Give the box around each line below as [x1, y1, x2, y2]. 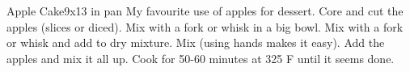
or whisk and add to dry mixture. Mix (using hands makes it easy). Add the [6, 34, 385, 51]
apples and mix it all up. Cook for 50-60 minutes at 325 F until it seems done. [6, 49, 395, 66]
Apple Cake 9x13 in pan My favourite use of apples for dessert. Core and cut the [6, 2, 404, 19]
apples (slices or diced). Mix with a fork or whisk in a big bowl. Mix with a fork [6, 18, 404, 35]
